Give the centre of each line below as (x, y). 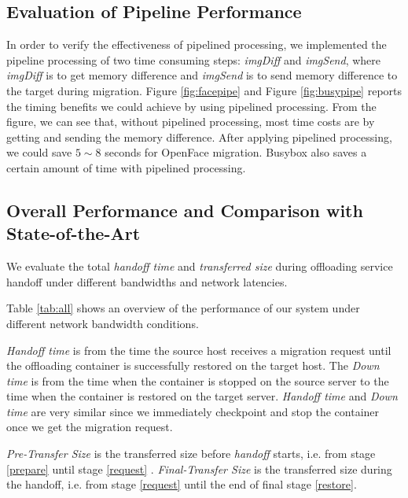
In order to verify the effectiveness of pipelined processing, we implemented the (197, 44)
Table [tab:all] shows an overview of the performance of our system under (183, 308)
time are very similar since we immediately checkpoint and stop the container (193, 411)
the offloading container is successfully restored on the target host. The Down (193, 365)
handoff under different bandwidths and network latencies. (147, 281)
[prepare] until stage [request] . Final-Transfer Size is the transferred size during (199, 468)
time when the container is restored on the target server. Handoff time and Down (202, 396)
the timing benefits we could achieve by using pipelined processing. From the (191, 106)
